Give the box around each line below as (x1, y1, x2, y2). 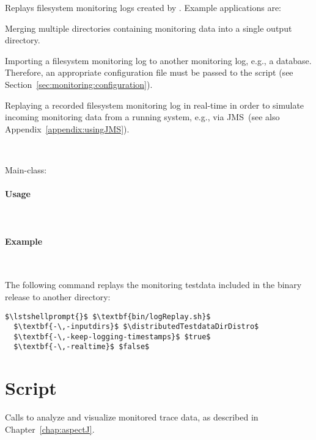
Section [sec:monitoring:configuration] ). (5, 78, 153, 90)
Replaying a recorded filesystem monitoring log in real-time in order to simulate (5, 98, 304, 111)
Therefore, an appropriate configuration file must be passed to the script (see (5, 66, 293, 79)
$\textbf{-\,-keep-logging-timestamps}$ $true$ (13, 332, 211, 341)
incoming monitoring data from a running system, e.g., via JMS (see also (5, 110, 280, 123)
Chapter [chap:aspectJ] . (5, 422, 95, 435)
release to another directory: (5, 290, 111, 303)
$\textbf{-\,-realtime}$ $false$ (13, 342, 150, 352)
